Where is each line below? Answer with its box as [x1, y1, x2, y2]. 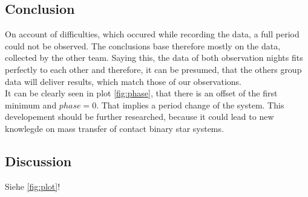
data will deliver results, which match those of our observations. [5, 75, 241, 87]
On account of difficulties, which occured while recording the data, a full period [5, 28, 300, 40]
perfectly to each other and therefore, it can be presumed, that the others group [5, 63, 302, 75]
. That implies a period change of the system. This [96, 98, 284, 111]
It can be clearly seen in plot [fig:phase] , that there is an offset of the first [5, 87, 278, 99]
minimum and [5, 98, 57, 111]
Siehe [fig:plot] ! [5, 180, 61, 192]
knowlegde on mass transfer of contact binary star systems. [5, 122, 224, 134]
